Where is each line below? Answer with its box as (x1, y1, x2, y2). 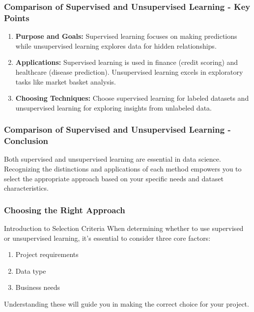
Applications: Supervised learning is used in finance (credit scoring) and (15, 57, 238, 67)
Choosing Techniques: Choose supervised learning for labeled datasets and (15, 93, 249, 103)
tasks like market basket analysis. (15, 76, 116, 86)
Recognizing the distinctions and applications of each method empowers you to (4, 164, 242, 174)
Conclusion (4, 135, 48, 147)
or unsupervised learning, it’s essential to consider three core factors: (4, 232, 211, 243)
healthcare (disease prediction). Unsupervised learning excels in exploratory (15, 66, 243, 77)
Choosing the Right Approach (4, 203, 125, 216)
